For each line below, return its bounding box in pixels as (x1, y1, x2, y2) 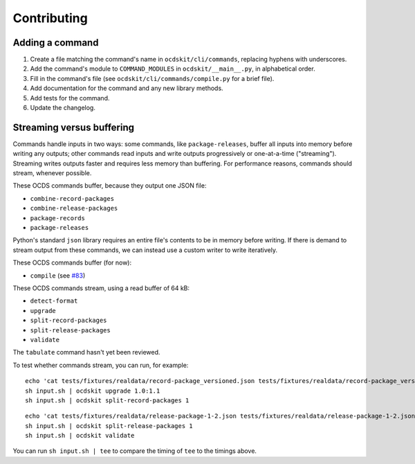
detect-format (30, 297, 78, 305)
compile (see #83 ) (30, 271, 86, 280)
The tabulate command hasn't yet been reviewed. (12, 348, 160, 357)
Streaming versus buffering (12, 121, 135, 133)
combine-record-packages (30, 195, 114, 202)
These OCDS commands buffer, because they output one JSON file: (12, 181, 207, 190)
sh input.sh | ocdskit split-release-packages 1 (25, 422, 193, 429)
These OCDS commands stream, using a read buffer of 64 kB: (12, 284, 190, 292)
